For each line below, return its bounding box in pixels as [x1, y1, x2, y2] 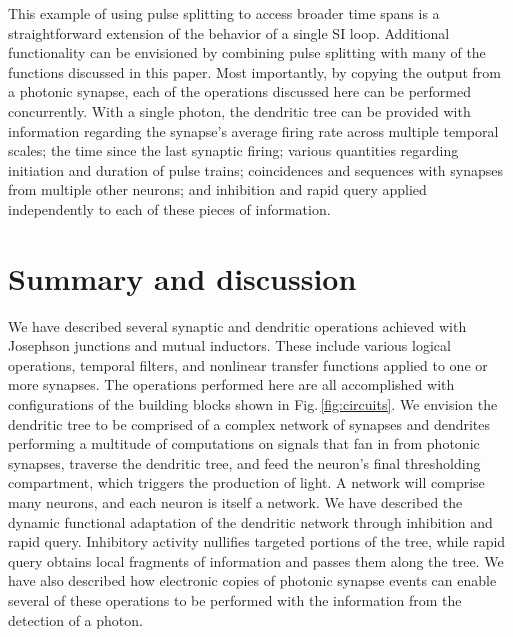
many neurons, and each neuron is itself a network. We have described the [8, 492, 463, 512]
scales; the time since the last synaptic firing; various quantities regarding [8, 140, 459, 161]
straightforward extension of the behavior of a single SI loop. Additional [8, 22, 450, 43]
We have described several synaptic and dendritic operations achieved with [8, 315, 467, 336]
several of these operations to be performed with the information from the [8, 589, 462, 610]
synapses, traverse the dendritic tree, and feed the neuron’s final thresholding [8, 452, 481, 473]
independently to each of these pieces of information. [8, 198, 331, 219]
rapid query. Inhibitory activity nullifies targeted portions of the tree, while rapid [8, 531, 506, 552]
